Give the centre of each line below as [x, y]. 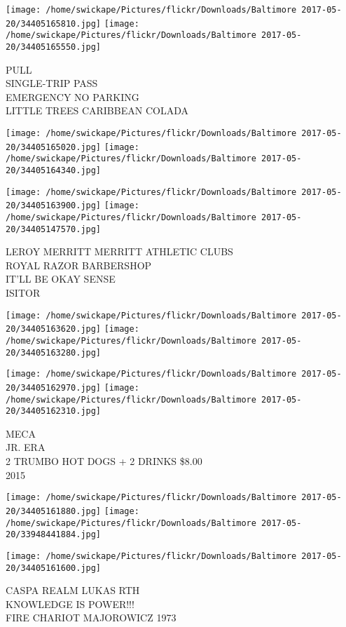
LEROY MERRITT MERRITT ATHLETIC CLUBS [119, 251]
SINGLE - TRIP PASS [52, 83]
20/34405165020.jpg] [54, 147]
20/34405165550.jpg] [54, 47]
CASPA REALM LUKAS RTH [73, 590]
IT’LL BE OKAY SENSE [61, 279]
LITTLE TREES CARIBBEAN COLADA [97, 110]
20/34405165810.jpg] [54, 23]
